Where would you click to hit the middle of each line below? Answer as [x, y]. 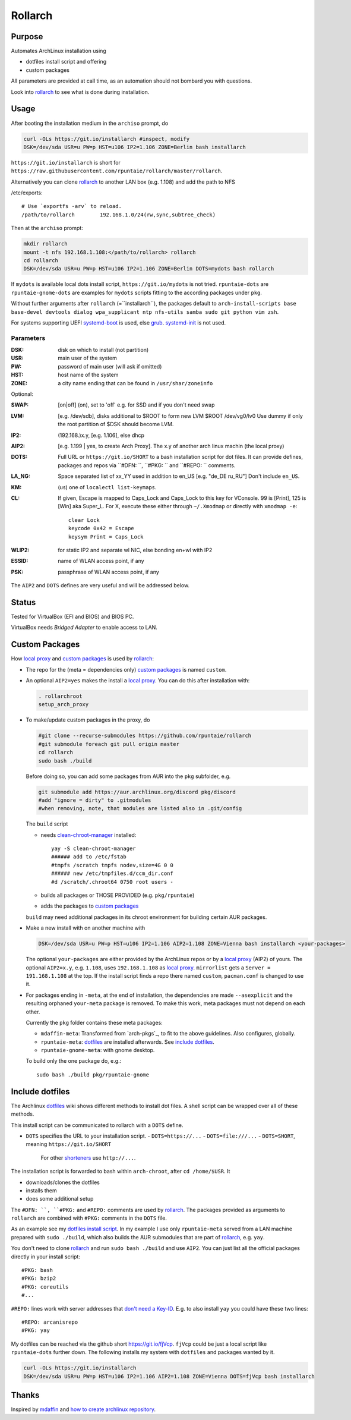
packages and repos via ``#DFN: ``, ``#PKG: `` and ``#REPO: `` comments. [147, 465]
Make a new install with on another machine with [86, 928]
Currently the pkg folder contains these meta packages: [94, 1022]
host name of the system [88, 375]
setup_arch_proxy [64, 705]
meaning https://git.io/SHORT [69, 1144]
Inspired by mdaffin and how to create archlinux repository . [83, 1409]
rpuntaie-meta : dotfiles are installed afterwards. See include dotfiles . [128, 1042]
